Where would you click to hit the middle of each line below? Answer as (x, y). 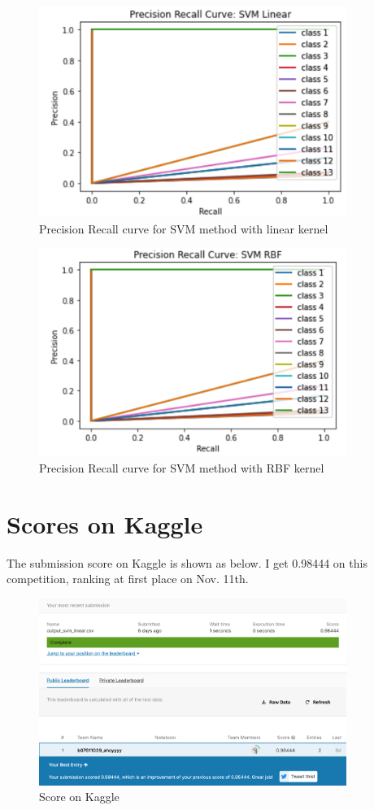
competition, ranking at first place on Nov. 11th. (128, 579)
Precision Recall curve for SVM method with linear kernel (184, 228)
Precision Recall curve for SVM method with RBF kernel (182, 467)
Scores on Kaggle (105, 523)
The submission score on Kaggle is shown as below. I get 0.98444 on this (187, 562)
